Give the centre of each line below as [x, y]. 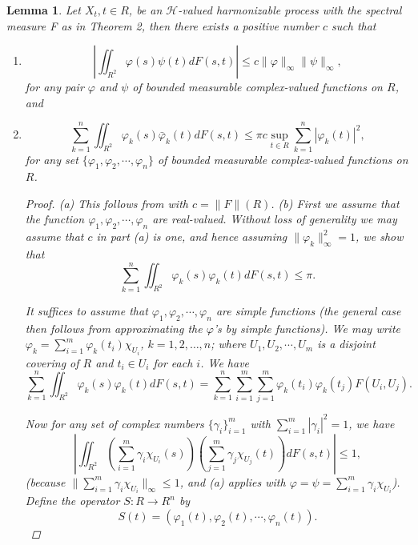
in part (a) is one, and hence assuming [192, 236]
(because [45, 481]
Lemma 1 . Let [44, 10]
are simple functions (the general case [308, 310]
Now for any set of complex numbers [115, 423]
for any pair [54, 87]
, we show [380, 236]
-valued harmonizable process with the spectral [290, 10]
